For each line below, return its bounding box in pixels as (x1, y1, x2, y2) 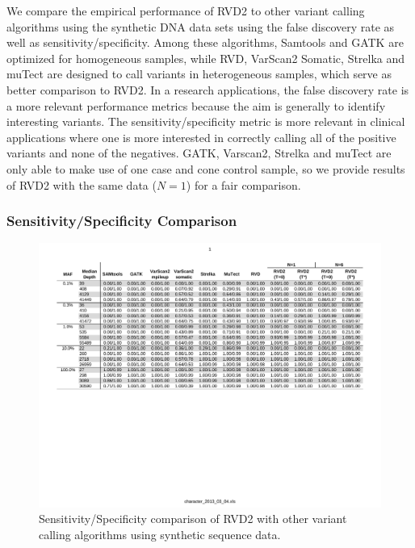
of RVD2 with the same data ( (6, 176, 157, 193)
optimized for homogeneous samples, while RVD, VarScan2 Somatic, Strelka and (6, 49, 405, 66)
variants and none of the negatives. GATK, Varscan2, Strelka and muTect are (6, 144, 392, 161)
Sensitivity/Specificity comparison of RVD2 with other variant (39, 510, 347, 527)
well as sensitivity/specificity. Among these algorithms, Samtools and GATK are (6, 34, 404, 51)
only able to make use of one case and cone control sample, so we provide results (6, 160, 405, 177)
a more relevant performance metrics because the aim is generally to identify (6, 97, 386, 114)
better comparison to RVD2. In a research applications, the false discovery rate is (6, 81, 409, 98)
